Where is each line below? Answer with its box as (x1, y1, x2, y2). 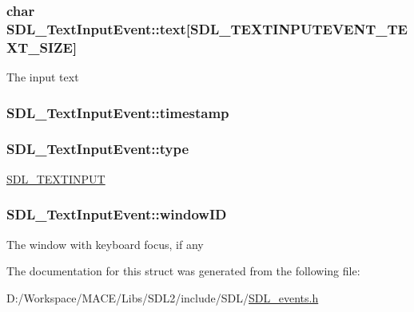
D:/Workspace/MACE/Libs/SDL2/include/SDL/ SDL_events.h (6, 289, 319, 306)
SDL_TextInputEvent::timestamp (6, 102, 229, 122)
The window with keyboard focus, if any (6, 235, 204, 252)
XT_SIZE (6, 37, 73, 57)
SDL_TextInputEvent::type (6, 139, 189, 159)
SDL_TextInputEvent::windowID (6, 204, 227, 224)
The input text (6, 69, 79, 85)
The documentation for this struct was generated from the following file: (6, 263, 360, 279)
